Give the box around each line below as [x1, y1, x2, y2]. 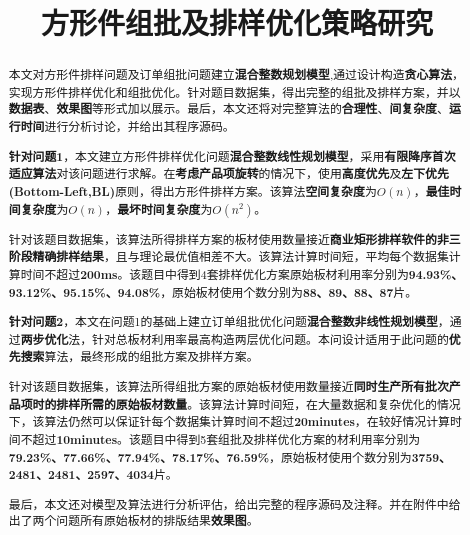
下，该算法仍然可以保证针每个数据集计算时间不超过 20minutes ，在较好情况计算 [8, 413, 450, 431]
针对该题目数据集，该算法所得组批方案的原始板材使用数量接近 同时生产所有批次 [8, 377, 449, 395]
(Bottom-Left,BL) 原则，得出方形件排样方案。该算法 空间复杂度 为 [8, 183, 377, 200]
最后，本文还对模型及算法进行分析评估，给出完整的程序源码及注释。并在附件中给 [8, 495, 461, 512]
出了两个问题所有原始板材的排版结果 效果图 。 [8, 512, 259, 530]
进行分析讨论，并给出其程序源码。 [44, 118, 235, 135]
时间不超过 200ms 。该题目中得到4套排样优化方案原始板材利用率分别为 [20, 265, 409, 283]
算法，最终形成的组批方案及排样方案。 [44, 348, 259, 365]
